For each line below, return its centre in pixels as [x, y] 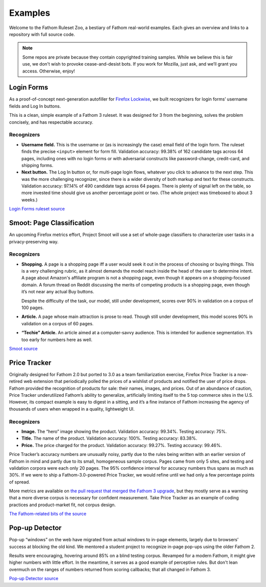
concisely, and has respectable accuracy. [51, 122]
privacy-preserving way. [34, 242]
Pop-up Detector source [34, 579]
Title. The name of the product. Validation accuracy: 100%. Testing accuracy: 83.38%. [109, 438]
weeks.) [30, 200]
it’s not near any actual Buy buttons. [58, 292]
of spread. [20, 482]
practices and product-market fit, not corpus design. [62, 505]
